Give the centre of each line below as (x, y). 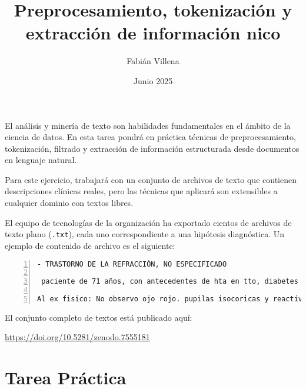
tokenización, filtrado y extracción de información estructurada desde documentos (152, 148)
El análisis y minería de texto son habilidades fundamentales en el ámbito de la (148, 125)
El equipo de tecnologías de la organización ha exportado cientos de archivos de (148, 222)
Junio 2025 (153, 80)
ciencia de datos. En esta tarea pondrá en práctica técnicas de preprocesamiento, (150, 137)
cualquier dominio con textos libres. (69, 203)
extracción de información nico (153, 33)
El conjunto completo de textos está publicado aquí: (99, 317)
